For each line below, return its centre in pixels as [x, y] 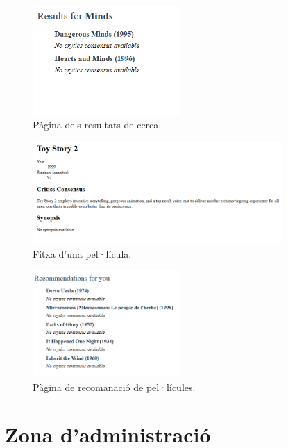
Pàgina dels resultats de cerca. [97, 125]
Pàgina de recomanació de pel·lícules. [114, 387]
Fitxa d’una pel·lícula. [82, 253]
